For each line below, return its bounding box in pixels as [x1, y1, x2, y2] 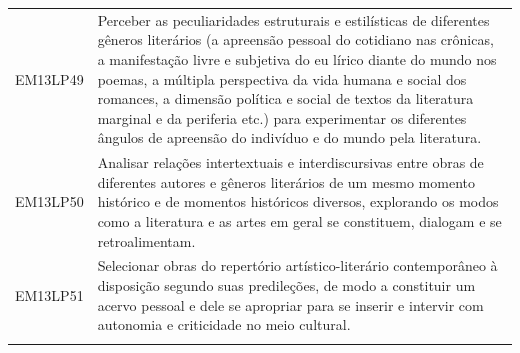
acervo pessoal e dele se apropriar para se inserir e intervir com [97, 294, 484, 315]
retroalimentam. [97, 230, 196, 251]
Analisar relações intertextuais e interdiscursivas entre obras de [97, 152, 484, 173]
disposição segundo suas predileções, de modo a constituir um [97, 274, 476, 295]
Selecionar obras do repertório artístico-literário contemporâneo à [97, 255, 498, 276]
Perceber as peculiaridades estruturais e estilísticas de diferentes [97, 9, 490, 30]
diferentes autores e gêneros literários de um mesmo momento [97, 171, 475, 192]
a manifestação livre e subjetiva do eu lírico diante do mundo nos [97, 48, 497, 69]
